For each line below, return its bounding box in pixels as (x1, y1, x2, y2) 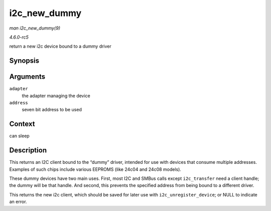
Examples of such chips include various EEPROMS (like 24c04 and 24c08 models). (9, 166, 182, 172)
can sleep (9, 133, 30, 139)
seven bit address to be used (22, 107, 82, 113)
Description (9, 146, 47, 155)
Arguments (9, 73, 46, 81)
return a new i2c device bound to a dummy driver (9, 43, 111, 50)
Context (9, 120, 35, 128)
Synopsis (9, 57, 40, 65)
